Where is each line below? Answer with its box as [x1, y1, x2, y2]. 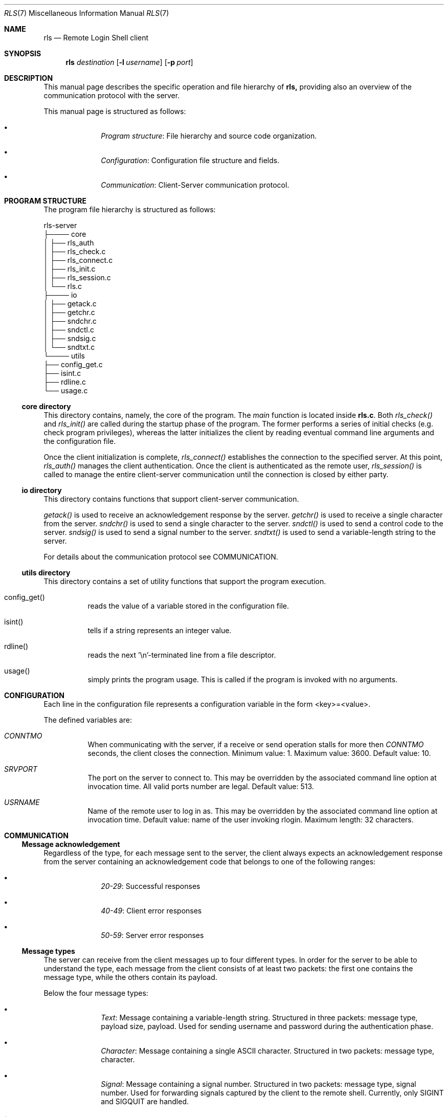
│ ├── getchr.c [43, 308, 95, 317]
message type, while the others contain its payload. [43, 973, 217, 981]
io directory [21, 486, 62, 495]
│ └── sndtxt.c [43, 343, 95, 351]
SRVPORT [4, 765, 38, 773]
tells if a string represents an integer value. [87, 626, 232, 635]
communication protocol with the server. [43, 91, 180, 100]
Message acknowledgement [21, 840, 120, 848]
